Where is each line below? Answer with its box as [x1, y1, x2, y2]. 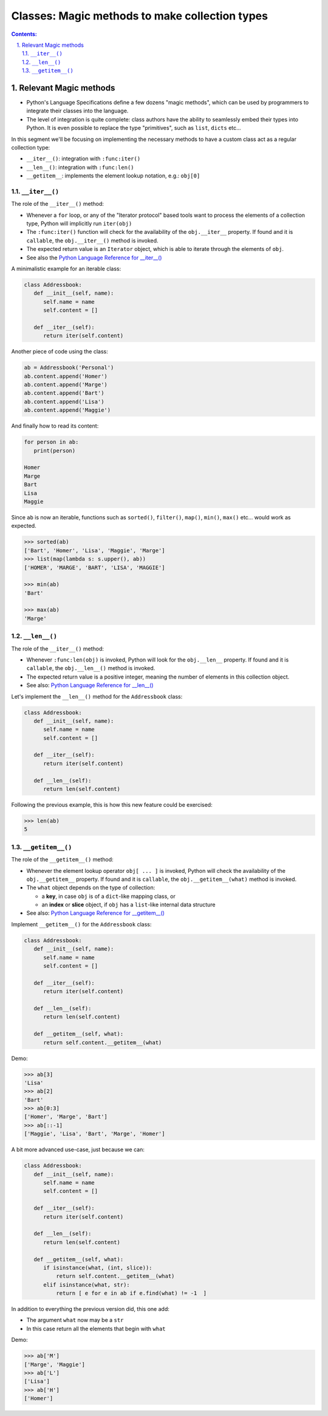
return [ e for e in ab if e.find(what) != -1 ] [55, 1290, 207, 1297]
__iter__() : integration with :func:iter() [26, 155, 141, 162]
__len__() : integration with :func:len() [26, 163, 134, 171]
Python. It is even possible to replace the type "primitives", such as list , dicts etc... [26, 125, 241, 132]
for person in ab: [24, 439, 79, 446]
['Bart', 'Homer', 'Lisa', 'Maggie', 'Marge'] [24, 547, 165, 554]
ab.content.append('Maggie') [24, 407, 111, 414]
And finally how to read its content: [11, 422, 99, 429]
